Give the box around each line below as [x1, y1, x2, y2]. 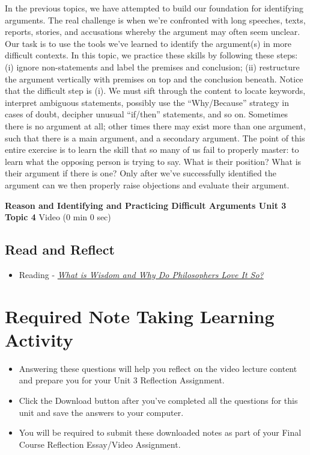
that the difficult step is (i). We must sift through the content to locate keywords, [5, 84, 306, 97]
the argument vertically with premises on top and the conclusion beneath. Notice [5, 72, 303, 85]
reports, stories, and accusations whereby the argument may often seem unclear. [5, 25, 300, 38]
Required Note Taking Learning [5, 303, 275, 328]
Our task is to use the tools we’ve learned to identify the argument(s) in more [5, 37, 291, 49]
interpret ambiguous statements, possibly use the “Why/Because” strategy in [5, 96, 290, 108]
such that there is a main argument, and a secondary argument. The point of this [5, 131, 305, 144]
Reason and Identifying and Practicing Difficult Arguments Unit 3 [5, 199, 287, 211]
